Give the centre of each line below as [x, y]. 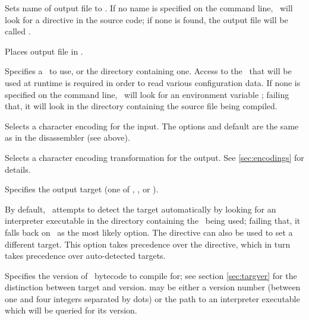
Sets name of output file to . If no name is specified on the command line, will [149, 8]
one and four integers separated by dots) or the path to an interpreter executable [152, 298]
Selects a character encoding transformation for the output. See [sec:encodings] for [154, 157]
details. [18, 169]
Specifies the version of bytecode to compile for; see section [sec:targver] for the [151, 275]
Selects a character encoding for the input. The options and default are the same [152, 126]
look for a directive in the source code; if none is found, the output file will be [146, 19]
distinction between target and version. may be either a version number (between [153, 287]
